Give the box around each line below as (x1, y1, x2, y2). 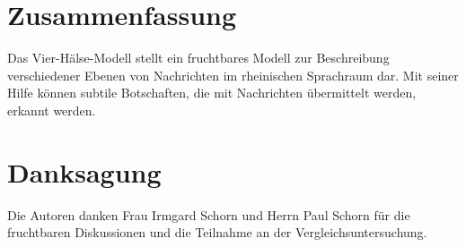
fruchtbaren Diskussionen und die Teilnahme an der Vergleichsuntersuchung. (7, 223, 427, 242)
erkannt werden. (7, 100, 96, 119)
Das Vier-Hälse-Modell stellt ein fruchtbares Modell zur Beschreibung (7, 48, 390, 67)
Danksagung (7, 153, 162, 190)
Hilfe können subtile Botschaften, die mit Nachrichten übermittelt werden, (7, 83, 417, 102)
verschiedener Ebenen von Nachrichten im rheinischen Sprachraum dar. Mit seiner (7, 65, 459, 84)
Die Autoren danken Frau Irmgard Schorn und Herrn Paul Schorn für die (7, 205, 410, 224)
